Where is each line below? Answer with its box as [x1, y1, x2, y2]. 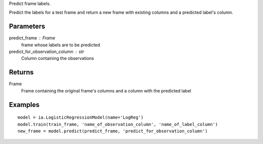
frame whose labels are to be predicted [21, 42, 100, 48]
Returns [9, 68, 34, 76]
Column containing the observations [21, 55, 94, 61]
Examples [9, 100, 40, 109]
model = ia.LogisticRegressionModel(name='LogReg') [18, 115, 144, 120]
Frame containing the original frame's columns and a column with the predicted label [21, 88, 191, 93]
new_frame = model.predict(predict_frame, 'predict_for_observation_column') [18, 128, 208, 134]
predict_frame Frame [9, 35, 56, 41]
